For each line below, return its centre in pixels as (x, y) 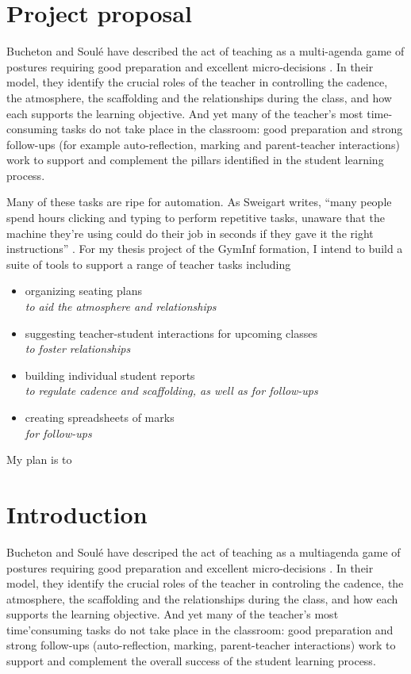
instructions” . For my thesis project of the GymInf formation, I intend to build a (205, 249)
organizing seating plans (84, 291)
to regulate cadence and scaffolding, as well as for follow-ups (171, 391)
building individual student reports (110, 375)
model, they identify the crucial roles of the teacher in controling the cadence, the (205, 583)
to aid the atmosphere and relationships (121, 306)
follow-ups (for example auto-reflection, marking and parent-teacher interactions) (203, 144)
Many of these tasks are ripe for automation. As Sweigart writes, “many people (199, 202)
